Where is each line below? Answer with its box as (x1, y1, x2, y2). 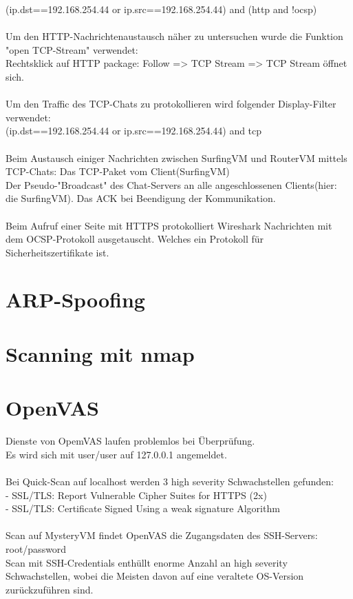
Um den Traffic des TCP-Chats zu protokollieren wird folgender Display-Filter (6, 97, 336, 111)
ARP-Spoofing (6, 285, 145, 314)
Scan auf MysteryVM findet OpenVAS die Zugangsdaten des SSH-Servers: (6, 528, 318, 542)
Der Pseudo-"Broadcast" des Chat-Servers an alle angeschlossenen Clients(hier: (6, 177, 337, 192)
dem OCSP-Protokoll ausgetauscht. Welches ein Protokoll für (6, 232, 264, 246)
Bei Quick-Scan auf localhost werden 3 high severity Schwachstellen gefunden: (6, 474, 334, 488)
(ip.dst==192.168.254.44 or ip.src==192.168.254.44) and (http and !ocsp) (6, 2, 317, 16)
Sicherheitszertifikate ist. (6, 245, 109, 259)
